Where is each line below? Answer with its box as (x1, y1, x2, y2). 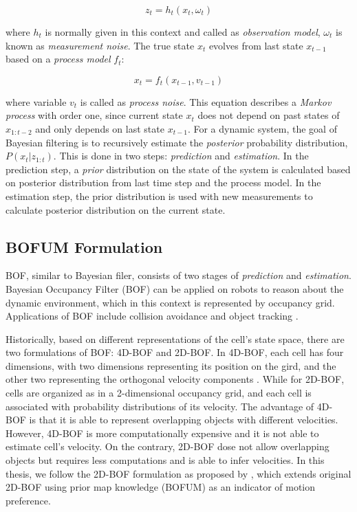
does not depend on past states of (197, 108, 340, 122)
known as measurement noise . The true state (6, 38, 195, 52)
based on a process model (6, 52, 111, 66)
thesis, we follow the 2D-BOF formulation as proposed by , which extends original (6, 466, 351, 480)
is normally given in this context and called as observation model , (45, 25, 321, 38)
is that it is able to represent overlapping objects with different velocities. (29, 412, 338, 427)
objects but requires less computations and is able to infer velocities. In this (6, 453, 325, 467)
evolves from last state (208, 38, 303, 52)
